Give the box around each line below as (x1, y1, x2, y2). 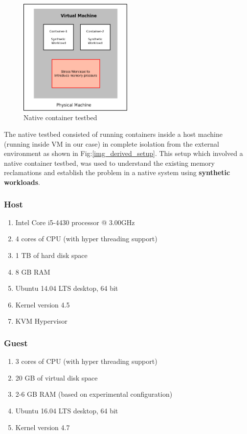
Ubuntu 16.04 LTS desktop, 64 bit (15, 406, 118, 416)
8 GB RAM (15, 266, 50, 277)
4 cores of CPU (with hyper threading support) (15, 233, 157, 244)
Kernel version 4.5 (15, 299, 70, 309)
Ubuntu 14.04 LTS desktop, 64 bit (15, 283, 118, 293)
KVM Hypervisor (15, 316, 67, 326)
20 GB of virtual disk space (15, 372, 98, 383)
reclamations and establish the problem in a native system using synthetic (4, 167, 230, 178)
